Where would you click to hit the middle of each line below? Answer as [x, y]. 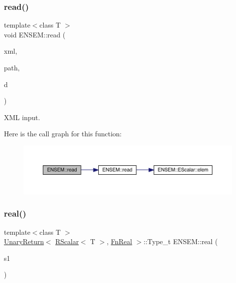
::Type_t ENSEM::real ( [181, 241]
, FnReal [119, 241]
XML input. [22, 117]
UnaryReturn [24, 241]
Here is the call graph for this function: [63, 134]
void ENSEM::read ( [35, 34]
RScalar [67, 241]
